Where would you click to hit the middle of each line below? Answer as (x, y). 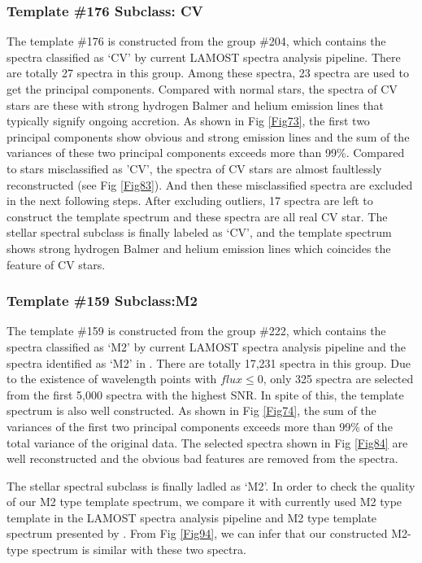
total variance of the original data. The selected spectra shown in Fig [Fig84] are (207, 442)
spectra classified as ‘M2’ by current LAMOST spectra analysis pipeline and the (206, 346)
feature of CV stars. (56, 264)
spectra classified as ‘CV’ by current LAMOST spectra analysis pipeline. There (204, 57)
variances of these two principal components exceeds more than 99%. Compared (206, 153)
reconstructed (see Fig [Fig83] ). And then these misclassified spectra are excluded (210, 184)
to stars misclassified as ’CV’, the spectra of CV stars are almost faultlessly (194, 168)
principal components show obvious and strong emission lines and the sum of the (208, 136)
